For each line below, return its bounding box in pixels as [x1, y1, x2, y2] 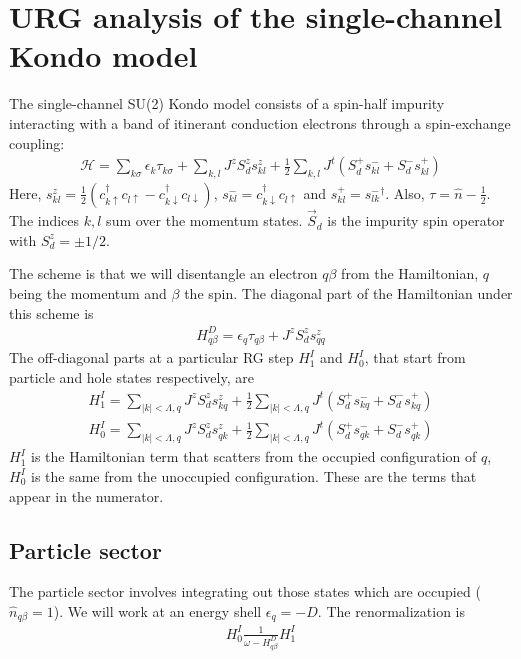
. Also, [385, 182, 425, 203]
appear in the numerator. [9, 485, 164, 506]
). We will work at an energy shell [53, 600, 262, 621]
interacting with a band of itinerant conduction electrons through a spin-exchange [9, 112, 511, 133]
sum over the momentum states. [106, 210, 303, 231]
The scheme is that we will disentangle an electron [9, 263, 318, 284]
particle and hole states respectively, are [9, 366, 254, 387]
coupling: [9, 132, 65, 153]
